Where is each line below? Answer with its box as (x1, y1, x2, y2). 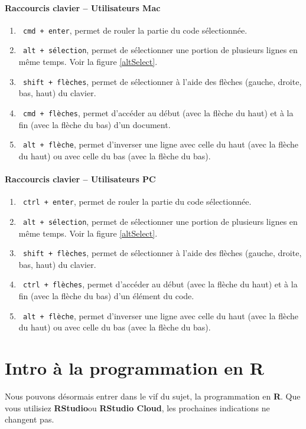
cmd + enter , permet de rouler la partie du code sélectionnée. (22, 24, 248, 36)
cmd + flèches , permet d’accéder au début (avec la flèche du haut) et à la (22, 106, 294, 119)
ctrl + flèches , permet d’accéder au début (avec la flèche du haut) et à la (22, 278, 298, 290)
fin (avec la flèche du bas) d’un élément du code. (18, 290, 194, 302)
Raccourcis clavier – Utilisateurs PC (5, 173, 156, 185)
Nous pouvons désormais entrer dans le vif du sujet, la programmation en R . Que (5, 390, 301, 402)
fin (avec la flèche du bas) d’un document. (18, 118, 171, 130)
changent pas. (5, 413, 54, 425)
